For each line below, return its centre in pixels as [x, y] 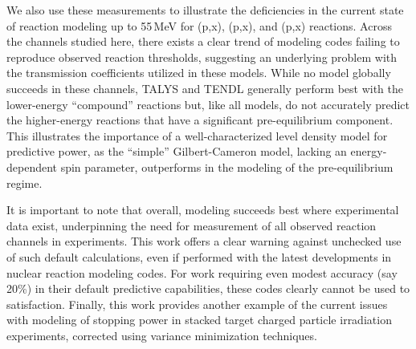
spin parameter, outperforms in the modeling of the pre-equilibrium [227, 166]
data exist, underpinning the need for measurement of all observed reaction [192, 225]
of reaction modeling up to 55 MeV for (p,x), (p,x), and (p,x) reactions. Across [199, 25]
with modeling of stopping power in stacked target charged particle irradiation [199, 320]
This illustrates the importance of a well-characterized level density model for [197, 135]
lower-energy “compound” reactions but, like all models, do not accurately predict [208, 104]
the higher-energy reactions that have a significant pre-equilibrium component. [200, 120]
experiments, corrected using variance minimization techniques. [162, 335]
